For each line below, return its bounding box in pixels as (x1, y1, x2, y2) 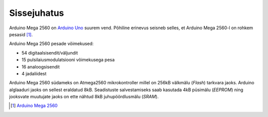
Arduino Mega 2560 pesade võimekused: (9, 41, 94, 47)
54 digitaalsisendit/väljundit (21, 50, 78, 56)
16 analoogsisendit (21, 63, 60, 69)
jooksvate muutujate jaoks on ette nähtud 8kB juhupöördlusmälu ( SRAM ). (9, 94, 159, 100)
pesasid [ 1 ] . (9, 31, 33, 37)
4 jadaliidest (21, 70, 47, 76)
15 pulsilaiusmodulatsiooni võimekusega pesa (21, 57, 115, 63)
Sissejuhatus (9, 7, 65, 18)
